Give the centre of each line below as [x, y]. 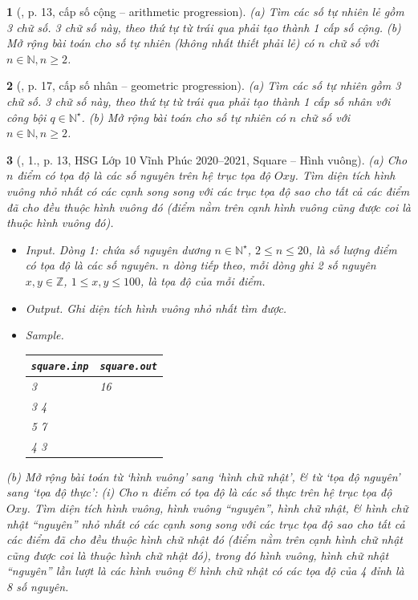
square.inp [60, 367]
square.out [128, 367]
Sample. [45, 335]
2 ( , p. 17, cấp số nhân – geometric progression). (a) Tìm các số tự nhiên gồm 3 [204, 85]
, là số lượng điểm [353, 249]
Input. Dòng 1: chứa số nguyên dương [118, 249]
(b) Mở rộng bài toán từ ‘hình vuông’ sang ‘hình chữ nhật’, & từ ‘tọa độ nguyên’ [203, 476]
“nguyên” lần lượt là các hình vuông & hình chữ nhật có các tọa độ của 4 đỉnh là [205, 571]
